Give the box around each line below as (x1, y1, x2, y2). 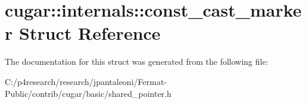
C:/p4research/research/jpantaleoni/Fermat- (5, 75, 167, 87)
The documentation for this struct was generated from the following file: (5, 55, 268, 68)
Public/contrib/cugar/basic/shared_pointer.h (5, 87, 171, 99)
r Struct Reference (5, 21, 161, 45)
